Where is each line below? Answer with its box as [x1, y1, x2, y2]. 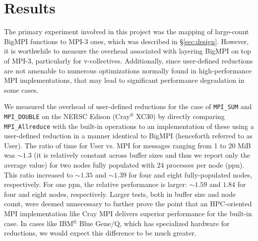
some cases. [4, 84, 39, 95]
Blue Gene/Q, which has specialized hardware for [79, 218, 230, 228]
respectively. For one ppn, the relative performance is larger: [4, 179, 187, 189]
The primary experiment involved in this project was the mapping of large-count [4, 26, 249, 37]
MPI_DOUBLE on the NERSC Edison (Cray [4, 111, 130, 121]
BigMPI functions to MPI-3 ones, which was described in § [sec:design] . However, [4, 36, 249, 46]
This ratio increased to [4, 169, 73, 180]
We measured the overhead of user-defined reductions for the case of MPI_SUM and [4, 101, 252, 112]
